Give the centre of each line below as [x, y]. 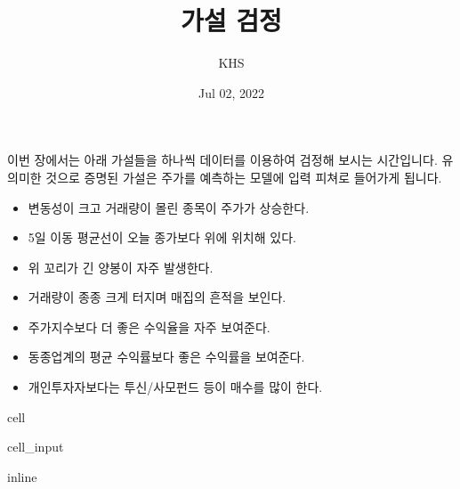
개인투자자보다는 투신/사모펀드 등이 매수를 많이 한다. [175, 387]
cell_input [36, 447]
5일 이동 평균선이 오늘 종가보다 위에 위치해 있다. [162, 237]
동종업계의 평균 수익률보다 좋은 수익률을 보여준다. [166, 357]
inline [22, 476]
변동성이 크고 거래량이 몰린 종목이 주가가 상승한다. [169, 207]
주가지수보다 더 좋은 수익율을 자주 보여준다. [149, 326]
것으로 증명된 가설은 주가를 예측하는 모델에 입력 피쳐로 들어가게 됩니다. [244, 177]
